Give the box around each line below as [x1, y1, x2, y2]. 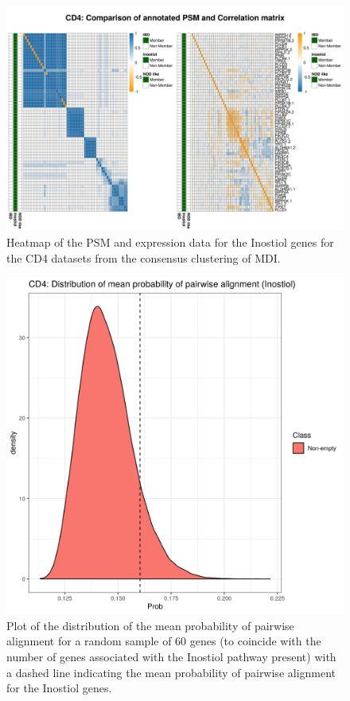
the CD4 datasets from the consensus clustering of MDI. [6, 249, 281, 266]
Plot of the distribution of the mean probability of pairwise [6, 617, 294, 633]
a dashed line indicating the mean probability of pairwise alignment [6, 664, 336, 680]
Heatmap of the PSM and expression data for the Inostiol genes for [6, 233, 334, 250]
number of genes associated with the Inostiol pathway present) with [6, 648, 336, 664]
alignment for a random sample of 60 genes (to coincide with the [6, 633, 321, 649]
